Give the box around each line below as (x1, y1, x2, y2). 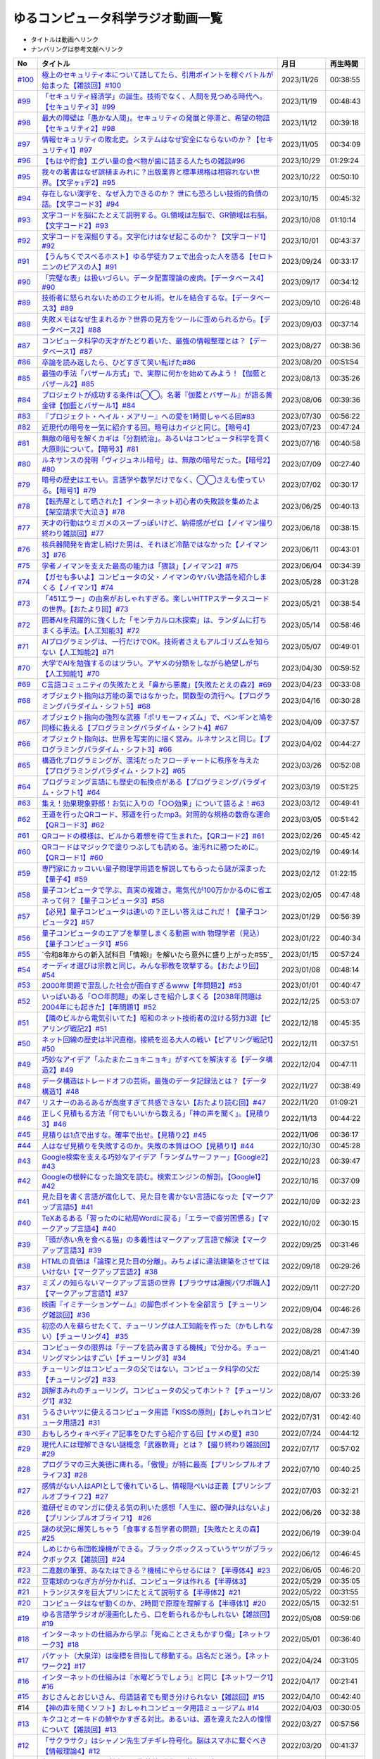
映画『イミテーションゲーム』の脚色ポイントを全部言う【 (42, 1300, 232, 1309)
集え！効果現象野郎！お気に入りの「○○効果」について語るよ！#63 (42, 799, 265, 808)
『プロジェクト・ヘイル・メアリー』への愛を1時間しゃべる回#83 (42, 412, 255, 421)
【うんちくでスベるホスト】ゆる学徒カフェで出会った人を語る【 (42, 252, 253, 262)
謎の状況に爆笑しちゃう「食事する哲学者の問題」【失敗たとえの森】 (42, 1524, 264, 1534)
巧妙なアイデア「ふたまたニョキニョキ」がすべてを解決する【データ (42, 1055, 266, 1065)
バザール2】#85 (42, 379, 95, 389)
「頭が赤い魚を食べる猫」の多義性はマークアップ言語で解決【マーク (42, 1235, 267, 1245)
